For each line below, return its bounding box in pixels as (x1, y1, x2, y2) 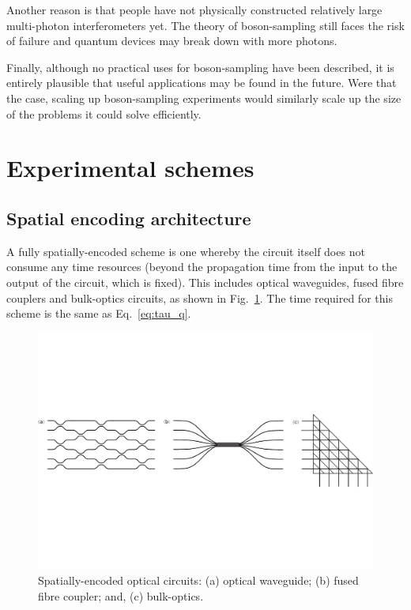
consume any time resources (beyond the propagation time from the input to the (6, 258, 398, 275)
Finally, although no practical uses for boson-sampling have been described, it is (6, 58, 394, 75)
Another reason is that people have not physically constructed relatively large (6, 2, 383, 17)
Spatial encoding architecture (6, 205, 251, 230)
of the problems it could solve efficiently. (6, 105, 202, 122)
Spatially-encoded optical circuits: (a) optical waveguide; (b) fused (38, 571, 359, 588)
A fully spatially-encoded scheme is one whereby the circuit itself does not (6, 243, 365, 259)
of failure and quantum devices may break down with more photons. (6, 32, 337, 49)
